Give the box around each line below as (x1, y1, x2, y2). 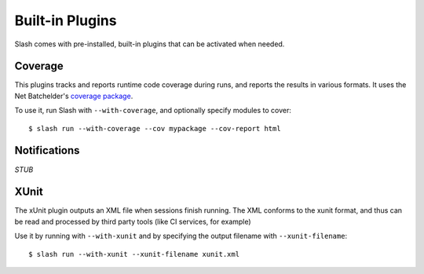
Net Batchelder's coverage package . (14, 91, 133, 100)
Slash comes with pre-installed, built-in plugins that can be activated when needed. (14, 39, 285, 49)
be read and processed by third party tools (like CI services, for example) (14, 217, 251, 226)
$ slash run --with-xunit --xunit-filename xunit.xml (28, 250, 239, 258)
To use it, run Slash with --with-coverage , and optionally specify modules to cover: (14, 106, 292, 115)
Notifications (14, 144, 80, 157)
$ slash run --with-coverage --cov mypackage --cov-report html (28, 124, 282, 133)
